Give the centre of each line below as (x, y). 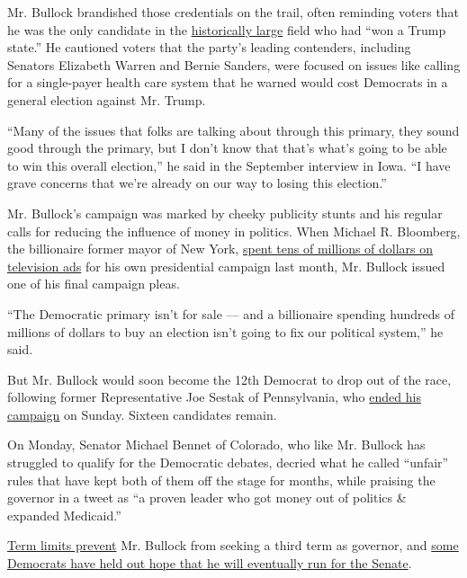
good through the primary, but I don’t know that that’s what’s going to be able (227, 148)
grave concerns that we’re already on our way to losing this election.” (197, 183)
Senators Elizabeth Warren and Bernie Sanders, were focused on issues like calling (234, 64)
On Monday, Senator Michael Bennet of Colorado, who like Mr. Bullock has (216, 445)
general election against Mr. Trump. (107, 99)
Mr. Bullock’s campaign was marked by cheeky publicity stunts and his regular (225, 213)
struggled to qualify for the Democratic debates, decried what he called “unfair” (228, 462)
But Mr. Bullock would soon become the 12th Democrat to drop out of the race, (229, 379)
